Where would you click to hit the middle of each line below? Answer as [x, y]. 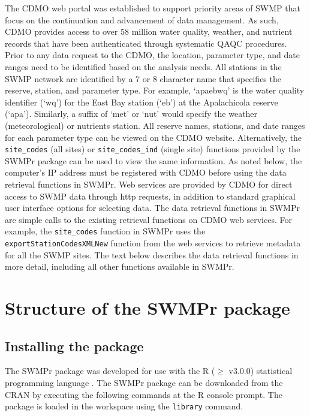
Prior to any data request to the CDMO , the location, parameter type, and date [152, 55]
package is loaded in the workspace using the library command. [124, 406]
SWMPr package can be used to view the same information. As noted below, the [154, 160]
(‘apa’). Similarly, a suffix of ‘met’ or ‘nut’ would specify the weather [131, 114]
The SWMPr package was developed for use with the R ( [110, 371]
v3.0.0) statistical [261, 371]
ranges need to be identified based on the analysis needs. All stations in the [143, 66]
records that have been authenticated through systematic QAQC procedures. [146, 43]
